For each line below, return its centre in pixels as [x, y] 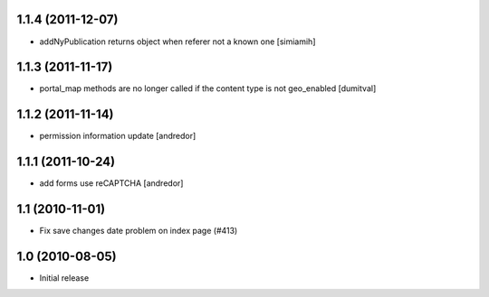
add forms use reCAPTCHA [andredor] [111, 183]
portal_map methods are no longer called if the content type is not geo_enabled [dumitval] [208, 88]
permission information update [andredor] [118, 136]
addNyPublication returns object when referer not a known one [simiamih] [177, 42]
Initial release [64, 278]
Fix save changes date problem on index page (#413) [139, 231]
